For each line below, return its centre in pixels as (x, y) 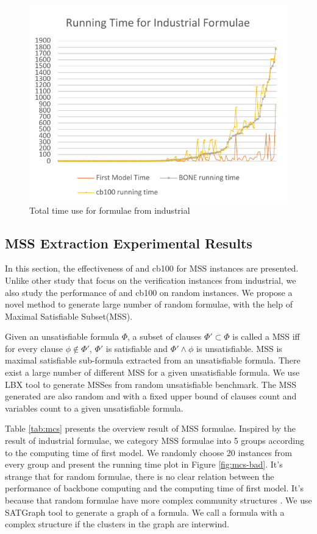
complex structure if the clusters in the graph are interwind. (117, 524)
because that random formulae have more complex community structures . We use (158, 500)
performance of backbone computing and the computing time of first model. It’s (154, 488)
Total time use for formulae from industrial (110, 210)
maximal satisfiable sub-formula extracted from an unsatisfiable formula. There (153, 360)
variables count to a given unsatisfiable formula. (94, 408)
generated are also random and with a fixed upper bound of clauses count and (151, 396)
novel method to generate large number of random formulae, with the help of (149, 304)
